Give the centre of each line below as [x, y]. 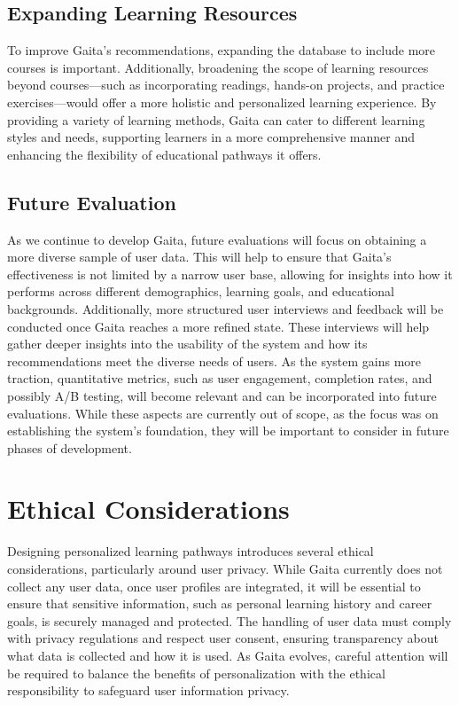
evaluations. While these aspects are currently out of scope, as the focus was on [223, 413]
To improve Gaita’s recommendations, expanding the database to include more [222, 50]
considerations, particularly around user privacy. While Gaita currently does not [225, 568]
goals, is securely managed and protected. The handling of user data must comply [229, 620]
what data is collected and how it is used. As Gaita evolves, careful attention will [228, 655]
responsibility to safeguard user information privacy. [148, 690]
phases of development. [70, 447]
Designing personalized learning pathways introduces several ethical [191, 551]
